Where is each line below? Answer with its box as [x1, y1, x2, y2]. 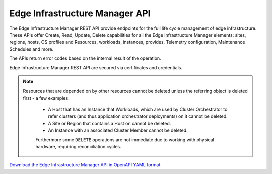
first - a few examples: [23, 95, 70, 101]
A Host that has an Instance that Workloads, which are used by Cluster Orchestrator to [48, 106, 228, 113]
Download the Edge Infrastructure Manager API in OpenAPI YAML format [9, 162, 161, 168]
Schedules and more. [9, 46, 54, 52]
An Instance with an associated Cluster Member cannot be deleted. [48, 127, 188, 133]
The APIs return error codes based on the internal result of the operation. [9, 55, 161, 61]
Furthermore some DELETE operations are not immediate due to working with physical [35, 136, 214, 143]
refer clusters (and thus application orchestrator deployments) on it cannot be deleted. [48, 113, 228, 119]
